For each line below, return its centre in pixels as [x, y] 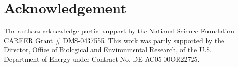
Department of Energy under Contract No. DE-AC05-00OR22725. [102, 59]
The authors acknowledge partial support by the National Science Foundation [119, 31]
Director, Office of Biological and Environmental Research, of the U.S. [108, 50]
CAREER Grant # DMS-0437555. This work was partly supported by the [114, 40]
